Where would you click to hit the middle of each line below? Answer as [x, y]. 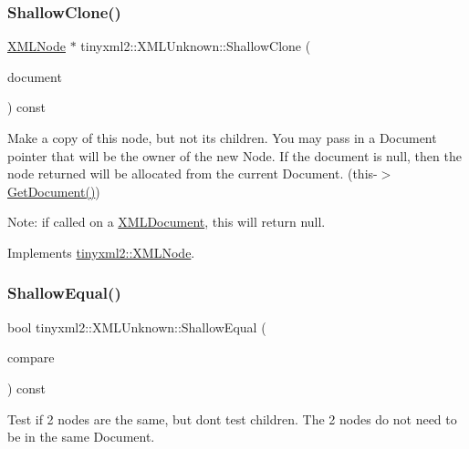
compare [31, 357]
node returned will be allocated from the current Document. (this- [193, 173]
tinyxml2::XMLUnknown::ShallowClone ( [196, 46]
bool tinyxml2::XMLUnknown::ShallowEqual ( [137, 327]
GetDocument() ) [54, 191]
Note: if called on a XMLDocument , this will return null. [167, 222]
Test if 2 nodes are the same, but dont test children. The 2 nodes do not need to [232, 418]
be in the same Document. [81, 437]
